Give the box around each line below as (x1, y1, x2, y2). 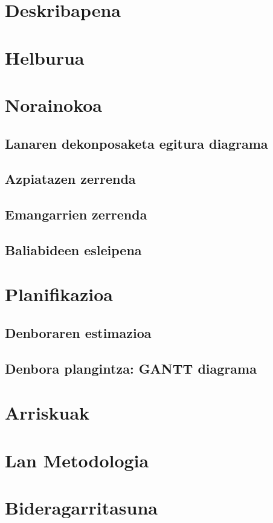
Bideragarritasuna (5, 495, 158, 520)
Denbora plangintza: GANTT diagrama (5, 359, 257, 377)
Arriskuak (5, 400, 90, 425)
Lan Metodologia (5, 447, 149, 472)
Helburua (5, 45, 85, 70)
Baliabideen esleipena (5, 240, 142, 259)
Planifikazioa (5, 282, 113, 307)
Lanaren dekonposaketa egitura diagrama (5, 134, 268, 152)
